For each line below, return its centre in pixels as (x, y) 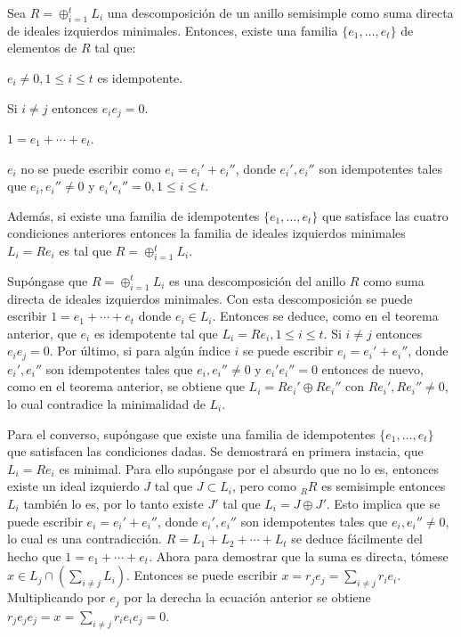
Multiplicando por (57, 597)
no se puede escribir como (91, 168)
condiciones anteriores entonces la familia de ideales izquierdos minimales (206, 233)
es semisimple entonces (384, 486)
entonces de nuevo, (373, 368)
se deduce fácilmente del (357, 539)
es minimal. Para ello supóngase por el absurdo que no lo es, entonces (249, 468)
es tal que (85, 250)
